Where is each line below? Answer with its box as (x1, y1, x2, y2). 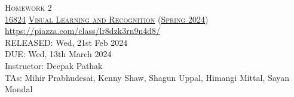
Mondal (5, 83, 33, 95)
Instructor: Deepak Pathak (5, 59, 103, 71)
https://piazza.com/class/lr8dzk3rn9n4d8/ (5, 24, 161, 37)
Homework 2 (5, 1, 52, 13)
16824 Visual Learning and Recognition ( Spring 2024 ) (5, 12, 209, 25)
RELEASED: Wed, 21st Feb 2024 (5, 36, 128, 48)
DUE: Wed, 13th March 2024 (5, 48, 112, 60)
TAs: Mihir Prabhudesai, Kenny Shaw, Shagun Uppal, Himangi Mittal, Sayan (5, 71, 290, 83)
